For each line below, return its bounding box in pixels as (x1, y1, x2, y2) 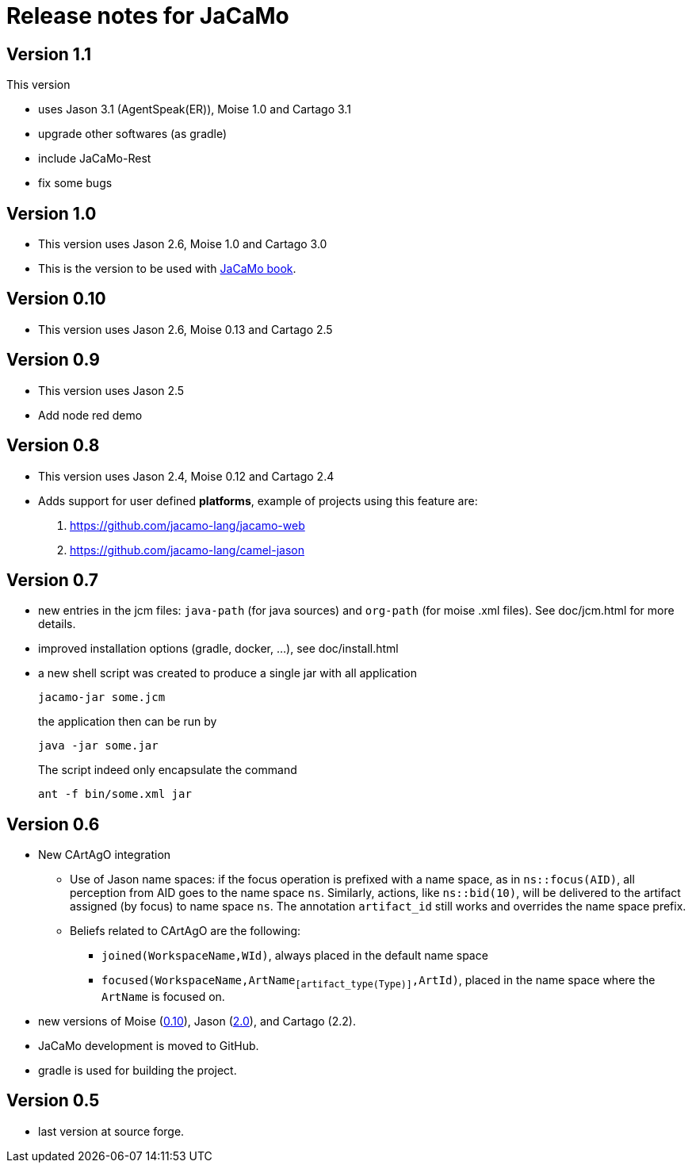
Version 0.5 (6, 1090, 100, 1111)
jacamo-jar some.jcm (38, 691, 166, 704)
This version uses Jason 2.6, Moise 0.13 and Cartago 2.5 (38, 322, 333, 336)
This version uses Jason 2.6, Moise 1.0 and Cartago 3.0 (38, 237, 327, 251)
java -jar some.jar (38, 739, 159, 753)
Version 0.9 (6, 350, 100, 370)
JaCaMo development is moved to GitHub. (38, 1039, 259, 1053)
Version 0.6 (6, 814, 100, 834)
